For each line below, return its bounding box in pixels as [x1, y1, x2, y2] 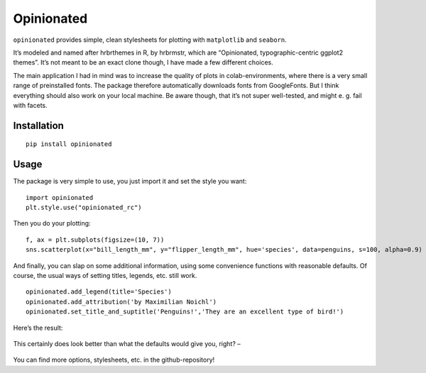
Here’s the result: [13, 323, 63, 332]
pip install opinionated [26, 140, 112, 148]
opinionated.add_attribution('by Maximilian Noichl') [26, 298, 217, 306]
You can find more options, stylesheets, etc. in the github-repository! [13, 355, 215, 364]
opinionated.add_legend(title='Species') [26, 288, 172, 296]
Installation [13, 119, 64, 131]
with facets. [13, 101, 48, 109]
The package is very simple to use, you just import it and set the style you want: [13, 177, 247, 186]
